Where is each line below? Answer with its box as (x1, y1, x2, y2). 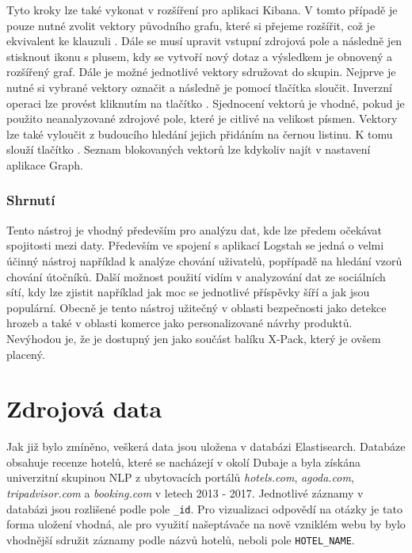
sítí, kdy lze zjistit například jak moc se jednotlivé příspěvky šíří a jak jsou (6, 284, 370, 300)
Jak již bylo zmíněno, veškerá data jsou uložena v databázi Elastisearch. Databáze (6, 438, 406, 455)
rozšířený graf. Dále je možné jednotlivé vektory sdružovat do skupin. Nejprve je (6, 63, 396, 80)
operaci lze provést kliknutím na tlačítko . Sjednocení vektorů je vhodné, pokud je (6, 94, 405, 111)
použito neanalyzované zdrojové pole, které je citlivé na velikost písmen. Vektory (6, 110, 398, 127)
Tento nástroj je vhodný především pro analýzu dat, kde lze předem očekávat (6, 221, 382, 238)
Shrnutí (6, 190, 55, 210)
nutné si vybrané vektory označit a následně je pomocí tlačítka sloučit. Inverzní (6, 78, 392, 95)
